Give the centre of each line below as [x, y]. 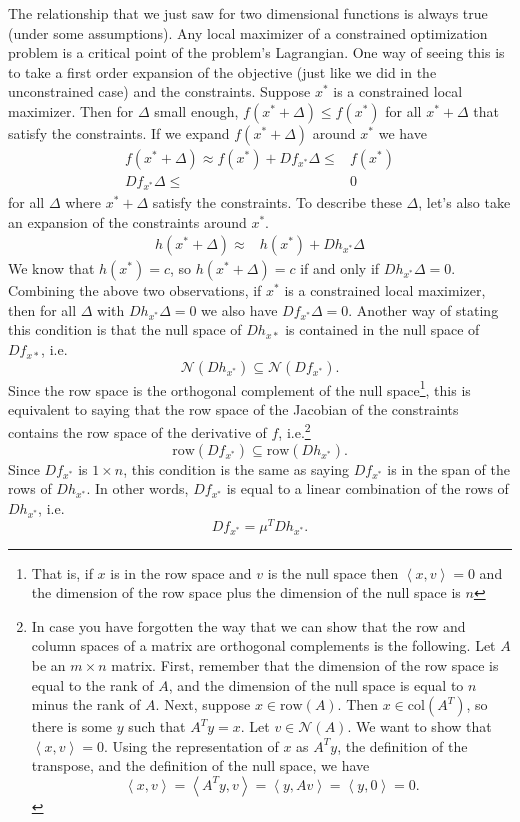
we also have [239, 309]
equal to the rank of [92, 684]
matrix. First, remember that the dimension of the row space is [305, 664]
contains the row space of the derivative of [137, 432]
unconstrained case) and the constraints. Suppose [159, 91]
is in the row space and [181, 572]
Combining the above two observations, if [135, 290]
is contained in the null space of [382, 329]
